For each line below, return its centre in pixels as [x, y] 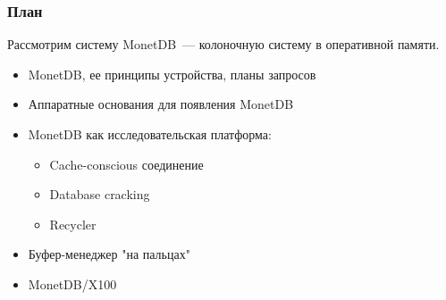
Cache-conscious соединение [126, 164]
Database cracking [100, 194]
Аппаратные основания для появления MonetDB [161, 104]
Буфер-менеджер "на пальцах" [109, 254]
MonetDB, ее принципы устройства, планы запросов [172, 74]
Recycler [73, 224]
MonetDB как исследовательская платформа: [150, 134]
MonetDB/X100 [72, 283]
